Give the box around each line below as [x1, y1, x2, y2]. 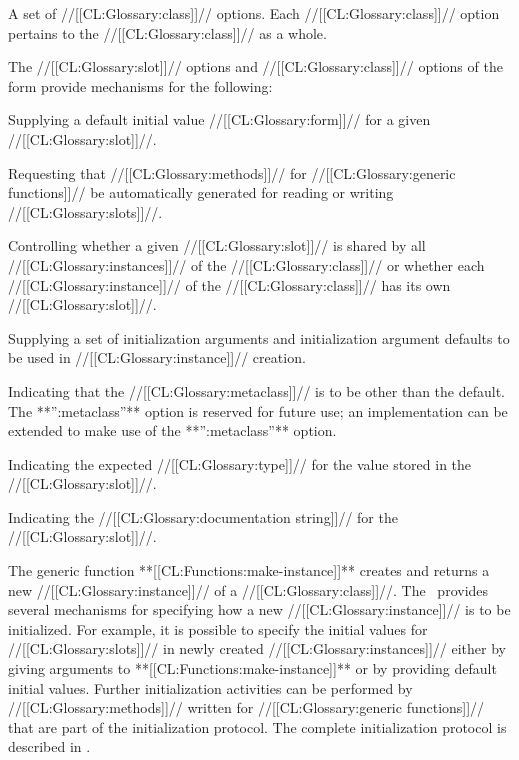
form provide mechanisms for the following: [8, 75, 273, 96]
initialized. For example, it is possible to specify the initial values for [8, 618, 428, 639]
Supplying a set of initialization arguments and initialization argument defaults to [8, 327, 510, 348]
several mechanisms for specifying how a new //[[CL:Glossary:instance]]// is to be [8, 599, 511, 620]
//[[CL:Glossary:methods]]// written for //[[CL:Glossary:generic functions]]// [8, 697, 485, 718]
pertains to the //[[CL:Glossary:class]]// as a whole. [8, 22, 327, 43]
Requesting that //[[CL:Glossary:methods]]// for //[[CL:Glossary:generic [8, 162, 456, 183]
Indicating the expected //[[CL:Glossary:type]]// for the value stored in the [8, 453, 472, 474]
